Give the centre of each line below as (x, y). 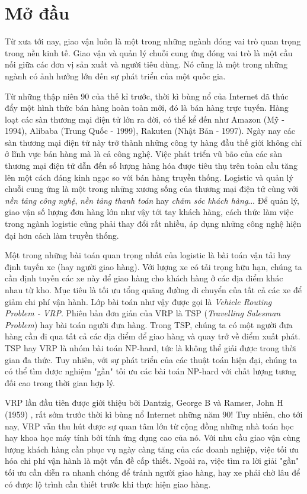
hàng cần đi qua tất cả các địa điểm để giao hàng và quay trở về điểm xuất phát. (153, 336)
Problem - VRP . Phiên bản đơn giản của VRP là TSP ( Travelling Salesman (143, 313)
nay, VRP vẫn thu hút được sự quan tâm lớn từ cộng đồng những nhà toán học (149, 426)
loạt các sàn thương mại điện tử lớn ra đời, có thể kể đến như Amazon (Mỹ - (145, 119)
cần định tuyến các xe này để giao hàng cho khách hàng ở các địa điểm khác (144, 278)
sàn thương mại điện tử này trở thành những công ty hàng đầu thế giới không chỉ (153, 142)
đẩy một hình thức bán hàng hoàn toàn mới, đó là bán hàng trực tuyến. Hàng (147, 108)
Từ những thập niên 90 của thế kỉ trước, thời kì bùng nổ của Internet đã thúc (147, 96)
